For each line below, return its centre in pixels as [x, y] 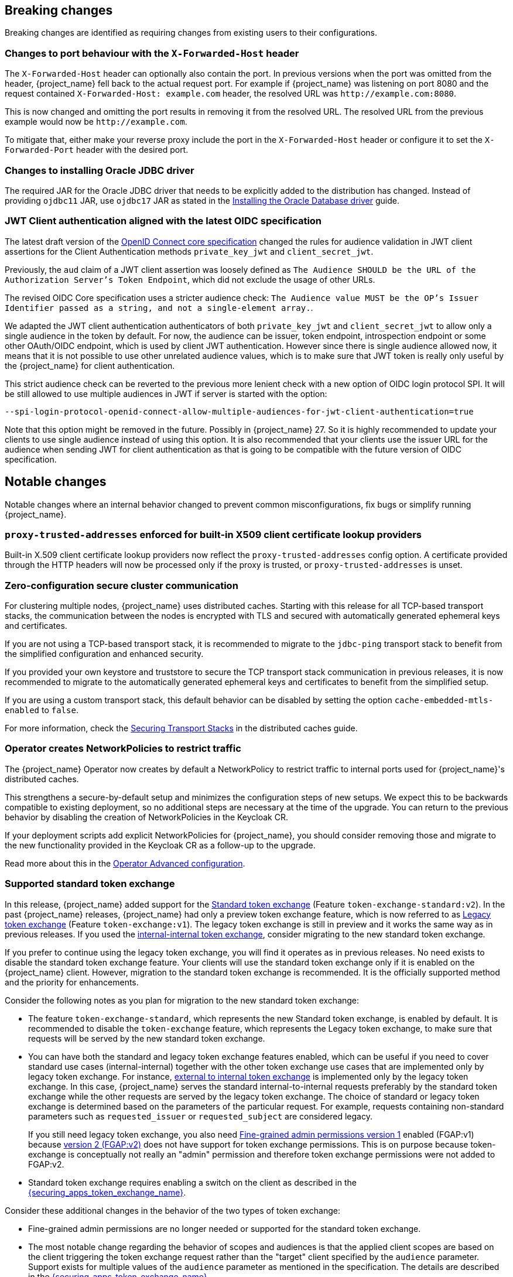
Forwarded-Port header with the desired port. [97, 150]
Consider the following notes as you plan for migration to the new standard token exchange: [182, 1000]
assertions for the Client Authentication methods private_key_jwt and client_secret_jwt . [189, 251]
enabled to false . [42, 710]
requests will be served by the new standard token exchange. [147, 1038]
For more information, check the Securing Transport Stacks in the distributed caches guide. [181, 728]
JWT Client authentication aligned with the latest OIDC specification [163, 221]
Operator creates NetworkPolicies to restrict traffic [123, 749]
